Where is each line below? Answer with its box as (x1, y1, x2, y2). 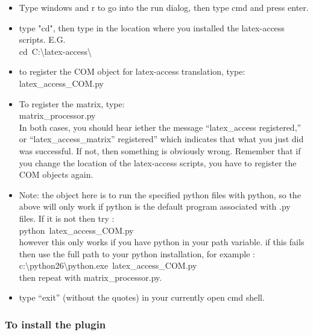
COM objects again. (19, 168, 93, 181)
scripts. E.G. (19, 33, 66, 46)
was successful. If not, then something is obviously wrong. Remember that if (19, 144, 301, 157)
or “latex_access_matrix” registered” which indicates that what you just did (19, 133, 304, 145)
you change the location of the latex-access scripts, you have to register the (19, 156, 297, 169)
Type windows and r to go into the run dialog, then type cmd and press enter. (19, 1, 309, 13)
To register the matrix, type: (19, 97, 125, 110)
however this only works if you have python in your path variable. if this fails (19, 236, 305, 248)
